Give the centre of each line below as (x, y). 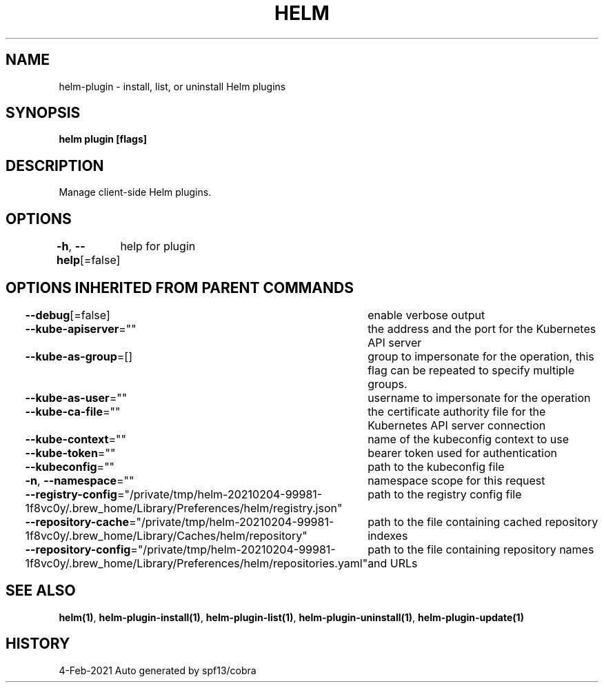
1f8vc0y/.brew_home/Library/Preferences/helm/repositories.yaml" (197, 563)
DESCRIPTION (55, 165)
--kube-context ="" (75, 439)
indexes (388, 535)
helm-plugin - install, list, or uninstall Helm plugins (172, 86)
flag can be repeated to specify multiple (471, 370)
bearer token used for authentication (462, 453)
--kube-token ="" (70, 453)
